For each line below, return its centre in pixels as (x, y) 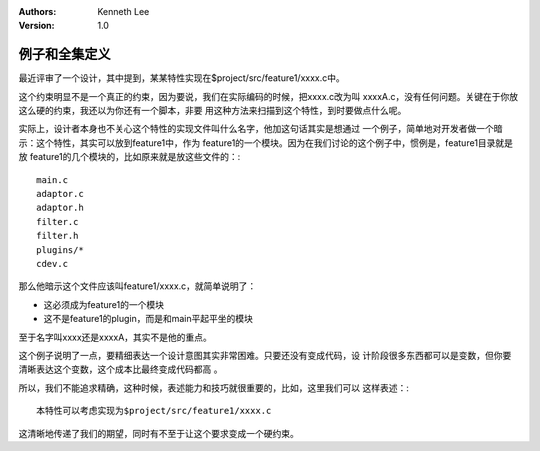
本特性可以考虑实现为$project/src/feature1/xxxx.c (154, 411)
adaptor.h (60, 208)
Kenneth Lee (123, 11)
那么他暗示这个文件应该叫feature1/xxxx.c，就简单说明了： (137, 286)
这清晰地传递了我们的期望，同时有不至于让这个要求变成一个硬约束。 (158, 433)
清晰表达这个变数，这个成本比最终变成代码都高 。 (120, 369)
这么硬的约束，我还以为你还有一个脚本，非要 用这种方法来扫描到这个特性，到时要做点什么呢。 (212, 111)
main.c (52, 179)
